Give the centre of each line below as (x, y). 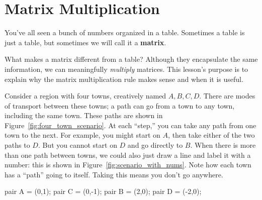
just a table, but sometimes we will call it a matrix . (85, 42)
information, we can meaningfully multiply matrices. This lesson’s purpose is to (126, 69)
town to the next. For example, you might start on (82, 135)
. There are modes (227, 96)
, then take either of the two (211, 135)
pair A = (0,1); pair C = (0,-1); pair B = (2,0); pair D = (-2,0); (103, 191)
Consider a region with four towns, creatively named (85, 96)
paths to (17, 145)
